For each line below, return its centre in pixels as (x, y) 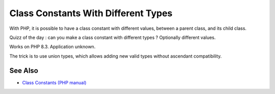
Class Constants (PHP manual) (54, 82)
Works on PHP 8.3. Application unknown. (52, 47)
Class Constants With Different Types (91, 13)
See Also (24, 70)
